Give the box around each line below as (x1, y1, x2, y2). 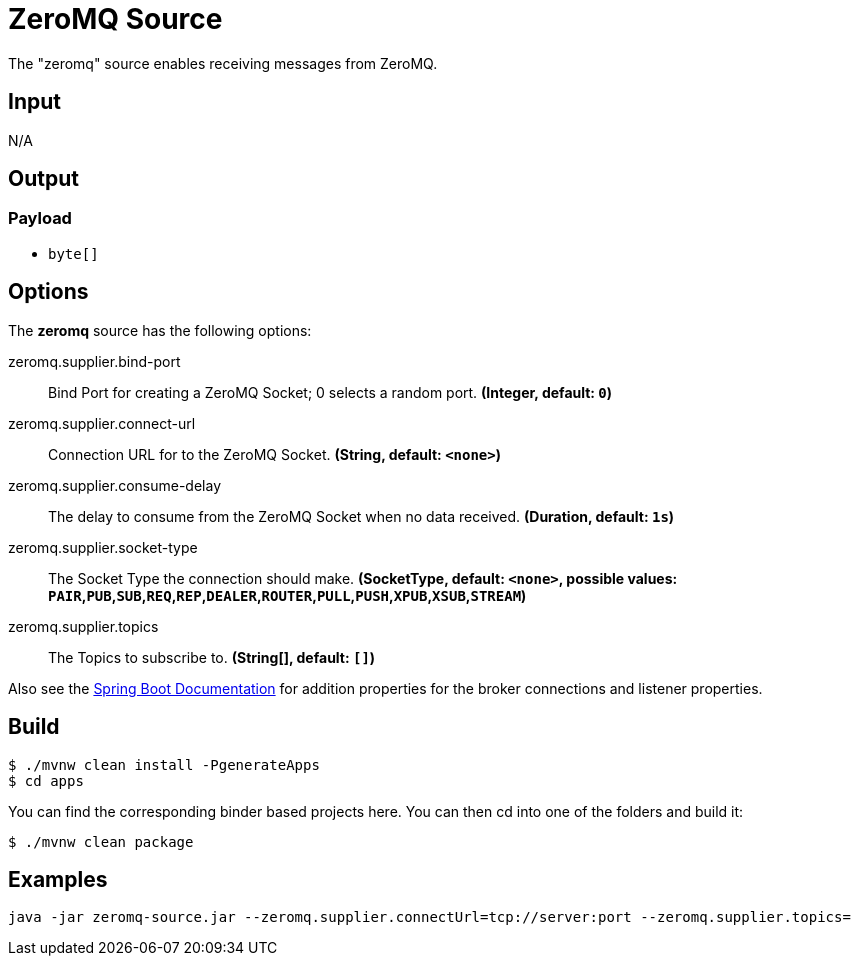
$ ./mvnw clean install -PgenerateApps (8, 756, 320, 773)
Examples (8, 866, 108, 892)
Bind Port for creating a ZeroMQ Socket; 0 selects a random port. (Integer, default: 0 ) (48, 383, 613, 401)
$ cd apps (8, 772, 84, 789)
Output (8, 166, 79, 192)
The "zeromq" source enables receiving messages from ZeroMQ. (8, 54, 438, 72)
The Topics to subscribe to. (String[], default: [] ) (48, 648, 376, 666)
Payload (8, 208, 72, 229)
